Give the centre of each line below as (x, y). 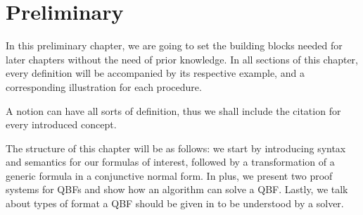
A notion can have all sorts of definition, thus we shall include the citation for (173, 110)
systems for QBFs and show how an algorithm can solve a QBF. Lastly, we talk (177, 189)
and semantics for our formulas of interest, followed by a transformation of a (170, 162)
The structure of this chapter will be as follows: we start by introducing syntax (176, 148)
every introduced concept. (61, 124)
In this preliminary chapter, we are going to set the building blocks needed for (174, 45)
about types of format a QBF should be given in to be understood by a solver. (175, 203)
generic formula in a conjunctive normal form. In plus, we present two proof (169, 175)
